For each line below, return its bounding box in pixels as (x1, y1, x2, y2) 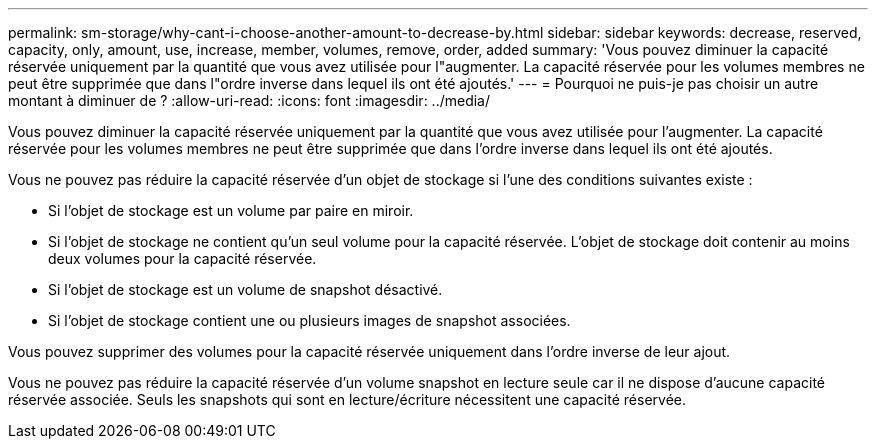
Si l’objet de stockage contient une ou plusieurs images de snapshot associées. (48, 312, 571, 329)
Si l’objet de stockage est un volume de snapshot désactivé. (48, 281, 443, 298)
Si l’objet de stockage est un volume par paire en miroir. (48, 202, 414, 219)
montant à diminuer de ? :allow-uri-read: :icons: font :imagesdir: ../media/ (8, 92, 491, 109)
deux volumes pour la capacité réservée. (48, 250, 317, 267)
